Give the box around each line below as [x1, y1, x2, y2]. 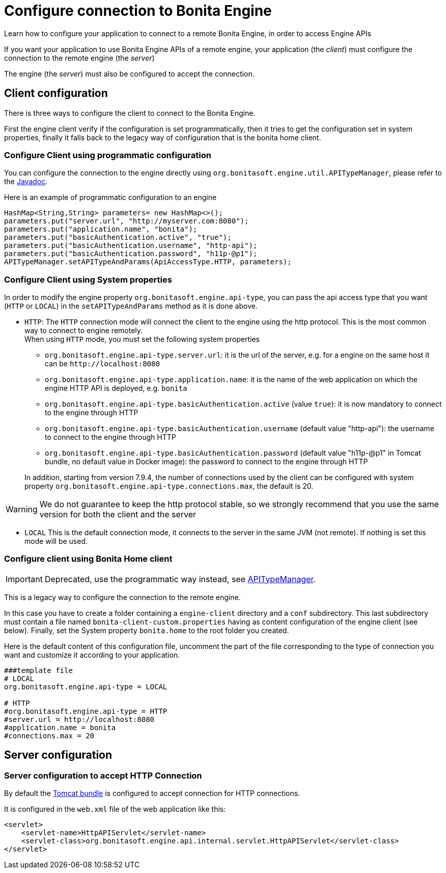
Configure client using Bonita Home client [4, 554, 173, 564]
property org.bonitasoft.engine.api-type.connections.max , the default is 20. [24, 482, 314, 491]
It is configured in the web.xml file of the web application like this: [4, 805, 226, 814]
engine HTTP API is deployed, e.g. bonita [45, 384, 187, 393]
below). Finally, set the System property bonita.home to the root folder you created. [4, 626, 289, 635]
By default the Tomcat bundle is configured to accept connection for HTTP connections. [4, 789, 300, 798]
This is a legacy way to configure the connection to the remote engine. [4, 592, 241, 602]
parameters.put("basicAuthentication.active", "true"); [4, 233, 232, 242]
